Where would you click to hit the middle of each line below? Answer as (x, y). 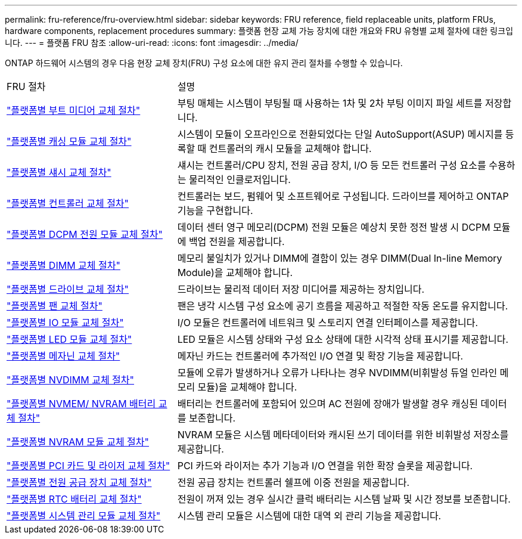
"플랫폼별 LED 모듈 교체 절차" (69, 339)
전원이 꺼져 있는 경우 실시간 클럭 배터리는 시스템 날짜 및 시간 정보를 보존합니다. (344, 499)
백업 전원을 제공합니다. (237, 241)
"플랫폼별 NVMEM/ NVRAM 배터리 (81, 404)
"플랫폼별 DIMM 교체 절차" (63, 265)
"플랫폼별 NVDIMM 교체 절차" (71, 380)
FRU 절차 (26, 86)
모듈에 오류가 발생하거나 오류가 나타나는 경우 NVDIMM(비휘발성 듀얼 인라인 (337, 373)
